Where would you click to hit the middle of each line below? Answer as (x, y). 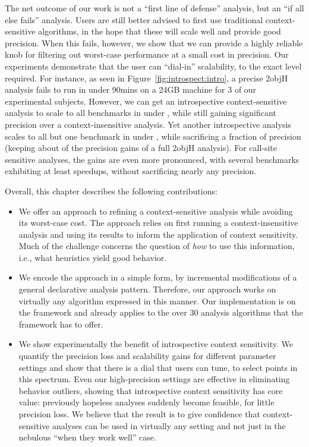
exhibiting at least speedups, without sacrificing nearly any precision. (131, 171)
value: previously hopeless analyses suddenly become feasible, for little (146, 402)
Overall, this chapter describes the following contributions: (111, 191)
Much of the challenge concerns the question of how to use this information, (157, 246)
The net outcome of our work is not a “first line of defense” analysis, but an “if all (154, 8)
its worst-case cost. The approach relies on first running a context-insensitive (158, 223)
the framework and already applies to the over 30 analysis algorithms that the (161, 312)
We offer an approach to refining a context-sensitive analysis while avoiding (156, 211)
